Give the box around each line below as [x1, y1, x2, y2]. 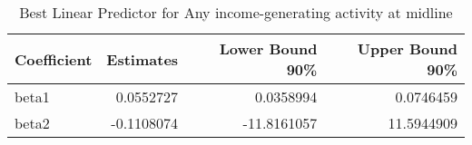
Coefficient [15, 48, 93, 70]
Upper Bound [357, 38, 457, 59]
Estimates [106, 48, 179, 70]
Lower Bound [219, 38, 318, 59]
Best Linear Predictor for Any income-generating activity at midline [19, 2, 453, 23]
